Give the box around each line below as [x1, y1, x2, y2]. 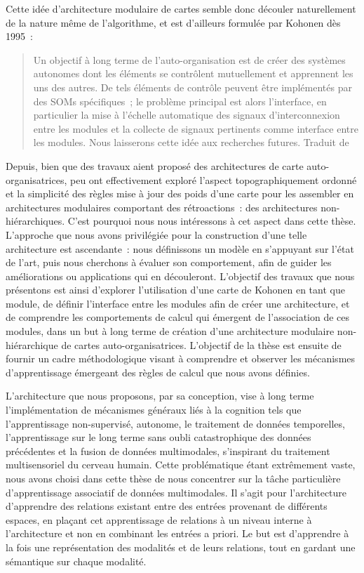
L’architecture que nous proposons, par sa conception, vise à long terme [6, 388, 314, 403]
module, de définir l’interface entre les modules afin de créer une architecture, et [6, 296, 350, 310]
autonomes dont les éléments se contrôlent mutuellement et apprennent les [33, 66, 353, 81]
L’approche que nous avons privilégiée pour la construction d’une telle [6, 227, 307, 242]
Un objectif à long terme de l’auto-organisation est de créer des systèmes [33, 52, 346, 67]
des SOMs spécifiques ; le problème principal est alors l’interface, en [33, 93, 327, 108]
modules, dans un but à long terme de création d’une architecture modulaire [6, 324, 335, 338]
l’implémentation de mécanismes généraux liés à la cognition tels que [6, 402, 302, 417]
